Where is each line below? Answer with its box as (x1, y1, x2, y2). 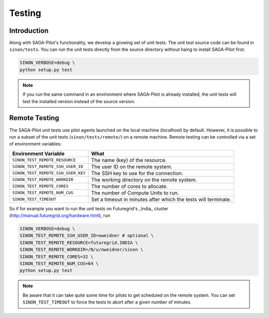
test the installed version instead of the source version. (22, 98, 135, 104)
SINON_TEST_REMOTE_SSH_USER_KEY (12, 170, 86, 176)
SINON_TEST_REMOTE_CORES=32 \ (19, 254, 94, 259)
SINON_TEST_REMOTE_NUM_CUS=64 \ (19, 261, 99, 266)
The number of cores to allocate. (91, 182, 168, 189)
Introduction (9, 26, 49, 35)
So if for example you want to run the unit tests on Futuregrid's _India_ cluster (9, 205, 169, 211)
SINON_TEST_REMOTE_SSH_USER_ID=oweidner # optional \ (19, 233, 154, 239)
